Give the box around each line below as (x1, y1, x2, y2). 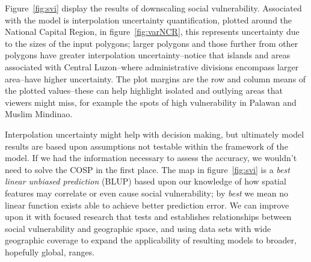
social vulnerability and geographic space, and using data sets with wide (5, 222, 271, 234)
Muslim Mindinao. (5, 108, 73, 120)
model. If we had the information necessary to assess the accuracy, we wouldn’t (5, 151, 297, 164)
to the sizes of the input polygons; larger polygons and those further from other (5, 37, 298, 49)
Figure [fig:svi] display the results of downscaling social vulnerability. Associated (5, 2, 302, 14)
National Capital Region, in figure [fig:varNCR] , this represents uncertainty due (5, 25, 300, 38)
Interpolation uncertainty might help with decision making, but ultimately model (5, 127, 304, 140)
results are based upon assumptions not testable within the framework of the (5, 139, 288, 152)
